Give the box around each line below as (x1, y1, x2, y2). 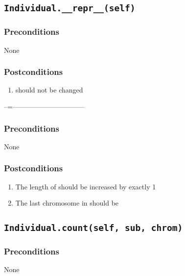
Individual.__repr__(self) (4, 3, 136, 14)
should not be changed (15, 85, 83, 95)
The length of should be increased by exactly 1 (15, 181, 156, 191)
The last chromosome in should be (15, 198, 119, 208)
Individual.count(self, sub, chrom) (4, 223, 183, 233)
